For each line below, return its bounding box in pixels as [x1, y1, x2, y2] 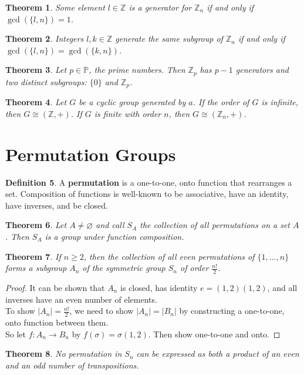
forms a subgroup [5, 262, 67, 274]
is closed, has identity [120, 281, 198, 293]
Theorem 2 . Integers [5, 32, 84, 45]
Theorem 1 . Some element [5, 1, 105, 13]
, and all [267, 281, 298, 293]
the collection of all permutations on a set [140, 219, 290, 231]
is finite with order [94, 107, 161, 119]
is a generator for [129, 1, 192, 13]
